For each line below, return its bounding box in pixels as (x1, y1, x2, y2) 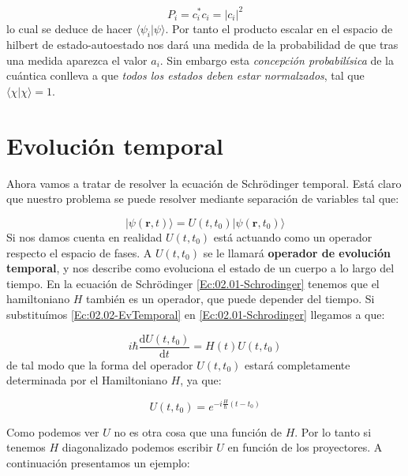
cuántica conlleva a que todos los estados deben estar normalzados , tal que (6, 67, 365, 84)
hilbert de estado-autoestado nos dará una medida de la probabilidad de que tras (6, 36, 399, 53)
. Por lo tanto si (294, 423, 372, 440)
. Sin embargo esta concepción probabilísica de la (159, 51, 395, 68)
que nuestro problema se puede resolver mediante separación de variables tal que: (6, 190, 399, 207)
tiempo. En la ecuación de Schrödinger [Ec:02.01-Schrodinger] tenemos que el (6, 275, 380, 291)
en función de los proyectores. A (227, 439, 383, 455)
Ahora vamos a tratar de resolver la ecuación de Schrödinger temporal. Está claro (6, 174, 402, 191)
